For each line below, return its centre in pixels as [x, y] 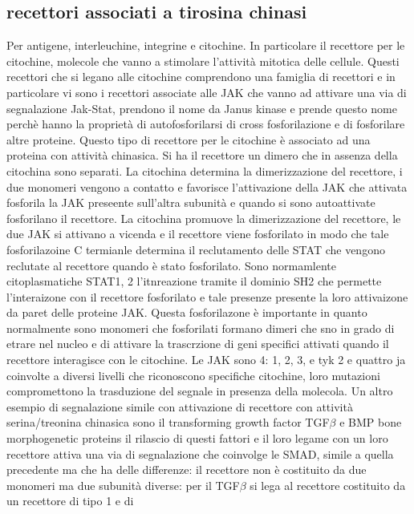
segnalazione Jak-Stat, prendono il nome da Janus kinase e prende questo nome [202, 108]
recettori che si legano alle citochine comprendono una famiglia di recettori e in [201, 77]
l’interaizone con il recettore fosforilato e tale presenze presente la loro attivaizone [207, 296]
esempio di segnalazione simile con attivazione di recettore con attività [180, 406]
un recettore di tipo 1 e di [70, 501]
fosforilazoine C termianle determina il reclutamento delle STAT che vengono [196, 249]
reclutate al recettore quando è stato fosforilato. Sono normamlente [172, 265]
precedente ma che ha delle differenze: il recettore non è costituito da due [187, 469]
